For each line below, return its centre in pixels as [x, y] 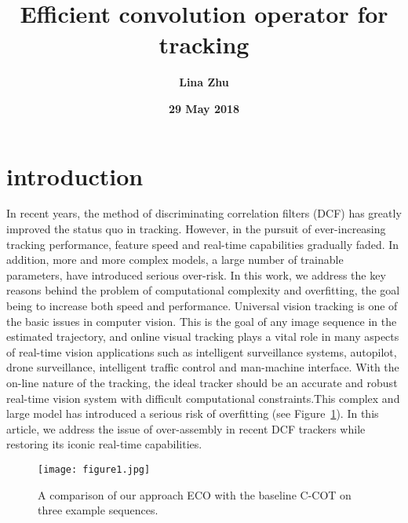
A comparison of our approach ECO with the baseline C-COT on [195, 494]
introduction [75, 176]
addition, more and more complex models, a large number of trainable [175, 260]
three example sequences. [98, 510]
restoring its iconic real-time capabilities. [104, 444]
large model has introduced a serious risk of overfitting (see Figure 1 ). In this [193, 413]
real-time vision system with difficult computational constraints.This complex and [203, 398]
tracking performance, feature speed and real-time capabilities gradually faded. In [203, 244]
